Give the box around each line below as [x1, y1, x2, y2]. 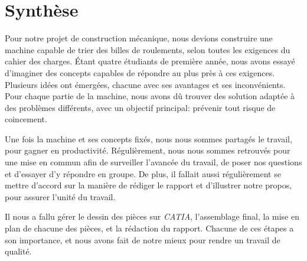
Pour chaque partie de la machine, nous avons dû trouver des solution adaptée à [5, 90, 295, 102]
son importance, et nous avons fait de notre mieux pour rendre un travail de [5, 233, 280, 246]
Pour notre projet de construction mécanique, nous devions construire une [5, 32, 273, 44]
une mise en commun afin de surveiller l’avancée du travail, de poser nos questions [5, 156, 302, 168]
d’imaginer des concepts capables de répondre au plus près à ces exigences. [5, 66, 275, 79]
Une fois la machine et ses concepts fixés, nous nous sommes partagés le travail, [5, 132, 292, 145]
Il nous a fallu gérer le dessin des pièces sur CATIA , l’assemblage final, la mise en [5, 210, 299, 223]
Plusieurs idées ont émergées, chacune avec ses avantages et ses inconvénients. [5, 78, 286, 90]
